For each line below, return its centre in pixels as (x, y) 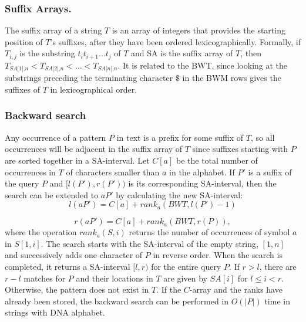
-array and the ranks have (236, 289)
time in (277, 301)
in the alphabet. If (202, 172)
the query (22, 183)
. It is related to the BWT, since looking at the (203, 65)
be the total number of (217, 160)
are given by (185, 278)
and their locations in (115, 278)
